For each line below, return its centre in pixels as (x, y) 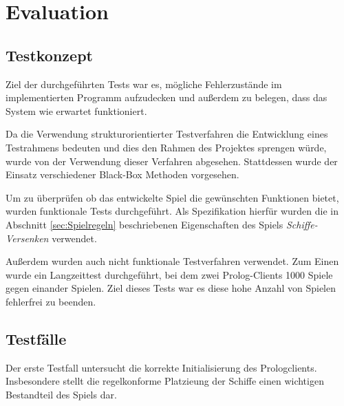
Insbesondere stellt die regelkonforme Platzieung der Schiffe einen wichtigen (165, 381)
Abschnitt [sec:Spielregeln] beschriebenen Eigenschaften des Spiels (144, 224)
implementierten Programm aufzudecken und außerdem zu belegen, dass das (166, 97)
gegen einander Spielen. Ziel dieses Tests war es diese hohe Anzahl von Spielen (171, 288)
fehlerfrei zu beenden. (51, 301)
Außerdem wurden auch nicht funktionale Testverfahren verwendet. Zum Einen (172, 261)
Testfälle (36, 338)
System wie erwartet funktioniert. (76, 110)
